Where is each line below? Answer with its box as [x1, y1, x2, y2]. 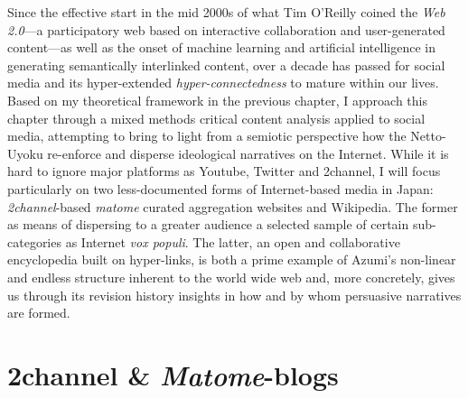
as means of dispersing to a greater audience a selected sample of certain [7, 215, 409, 234]
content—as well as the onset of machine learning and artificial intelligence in [7, 38, 435, 57]
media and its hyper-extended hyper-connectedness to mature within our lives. [7, 73, 439, 92]
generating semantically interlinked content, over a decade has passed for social [7, 55, 445, 74]
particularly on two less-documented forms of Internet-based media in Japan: [7, 179, 434, 198]
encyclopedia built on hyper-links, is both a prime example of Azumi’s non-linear [7, 250, 456, 269]
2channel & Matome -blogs [7, 356, 339, 393]
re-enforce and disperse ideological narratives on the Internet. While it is [47, 143, 449, 162]
